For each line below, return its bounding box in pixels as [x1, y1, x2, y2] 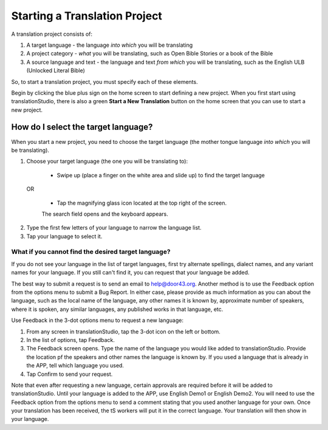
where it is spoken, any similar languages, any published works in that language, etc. [11, 305, 224, 313]
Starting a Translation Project [11, 9, 162, 22]
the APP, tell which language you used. [26, 362, 125, 369]
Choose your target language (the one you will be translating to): [26, 158, 188, 165]
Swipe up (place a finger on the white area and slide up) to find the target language [56, 171, 265, 179]
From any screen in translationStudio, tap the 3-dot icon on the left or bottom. [26, 328, 221, 335]
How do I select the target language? [11, 122, 153, 132]
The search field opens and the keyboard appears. [41, 210, 168, 217]
